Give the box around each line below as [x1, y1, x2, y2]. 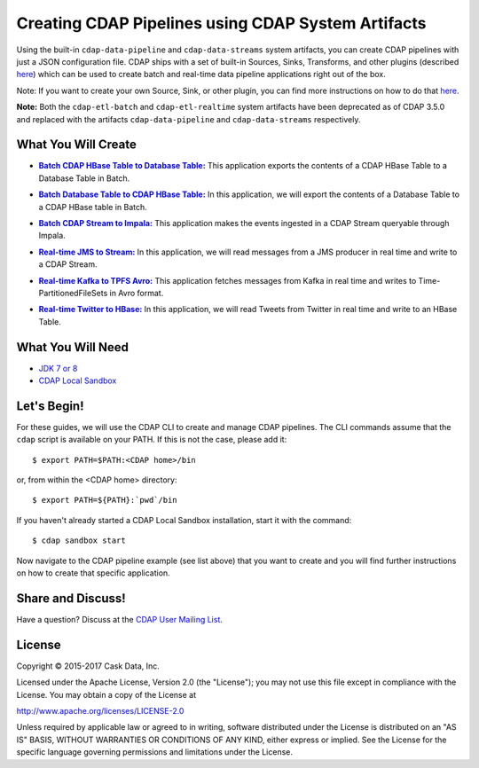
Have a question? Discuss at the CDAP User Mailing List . [16, 614, 224, 624]
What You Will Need [16, 340, 129, 355]
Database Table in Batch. [38, 173, 130, 184]
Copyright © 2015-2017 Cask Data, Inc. [16, 661, 160, 671]
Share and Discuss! [16, 591, 126, 606]
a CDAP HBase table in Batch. [38, 201, 148, 212]
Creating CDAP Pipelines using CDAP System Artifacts [16, 13, 427, 33]
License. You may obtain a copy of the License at [16, 689, 197, 700]
